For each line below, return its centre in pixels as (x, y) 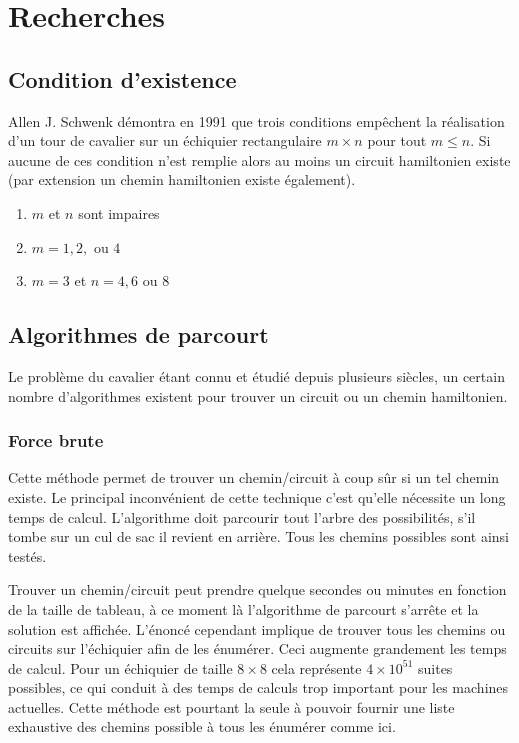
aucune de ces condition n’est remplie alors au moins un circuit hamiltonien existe (259, 159)
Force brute (56, 440)
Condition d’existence (122, 78)
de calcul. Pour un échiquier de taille (120, 667)
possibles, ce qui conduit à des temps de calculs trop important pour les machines (258, 687)
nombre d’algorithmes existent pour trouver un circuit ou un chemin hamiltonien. (258, 395)
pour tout (397, 140)
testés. (27, 555)
